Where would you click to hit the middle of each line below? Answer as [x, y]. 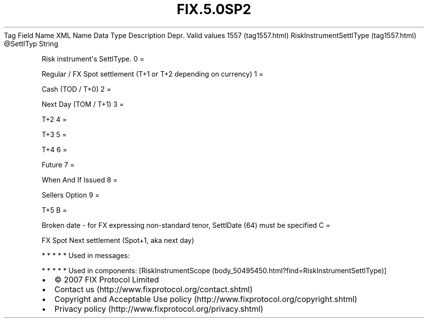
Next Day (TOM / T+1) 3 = [83, 104]
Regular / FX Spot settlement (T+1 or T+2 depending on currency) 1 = [153, 74]
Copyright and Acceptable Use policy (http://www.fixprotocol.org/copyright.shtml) [206, 299]
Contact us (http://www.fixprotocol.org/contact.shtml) [154, 289]
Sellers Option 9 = [71, 195]
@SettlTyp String [31, 43]
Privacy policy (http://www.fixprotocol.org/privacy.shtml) [159, 309]
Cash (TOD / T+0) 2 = [76, 89]
